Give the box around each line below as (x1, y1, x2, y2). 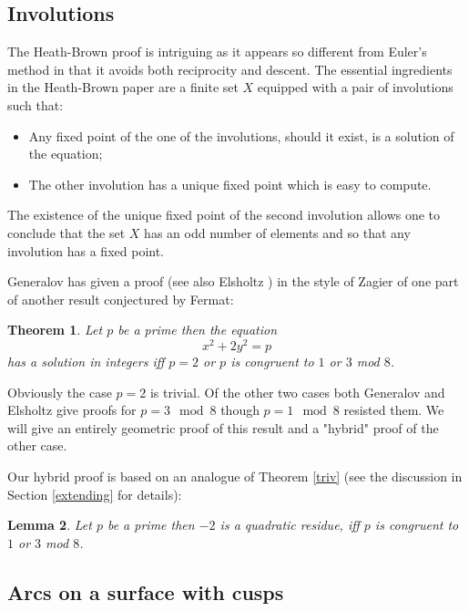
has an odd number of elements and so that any (144, 223, 411, 242)
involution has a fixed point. (7, 241, 165, 260)
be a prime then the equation (117, 320, 278, 339)
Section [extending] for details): (7, 484, 182, 503)
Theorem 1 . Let (7, 320, 103, 339)
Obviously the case (7, 382, 112, 401)
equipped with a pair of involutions (257, 78, 454, 97)
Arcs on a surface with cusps (7, 577, 284, 606)
